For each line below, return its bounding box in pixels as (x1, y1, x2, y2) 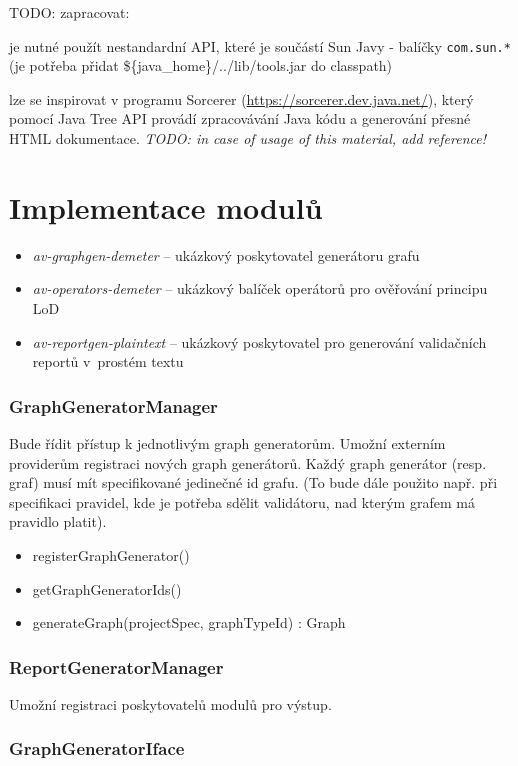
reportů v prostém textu (32, 351, 184, 372)
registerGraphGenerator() (32, 544, 190, 565)
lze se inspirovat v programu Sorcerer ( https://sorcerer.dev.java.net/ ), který (9, 88, 474, 109)
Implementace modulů (9, 186, 323, 227)
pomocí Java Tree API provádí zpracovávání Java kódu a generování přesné (9, 108, 471, 129)
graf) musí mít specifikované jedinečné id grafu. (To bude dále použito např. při (9, 472, 498, 493)
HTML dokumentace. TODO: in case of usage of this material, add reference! (9, 128, 486, 149)
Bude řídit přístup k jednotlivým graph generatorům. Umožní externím (9, 432, 446, 453)
